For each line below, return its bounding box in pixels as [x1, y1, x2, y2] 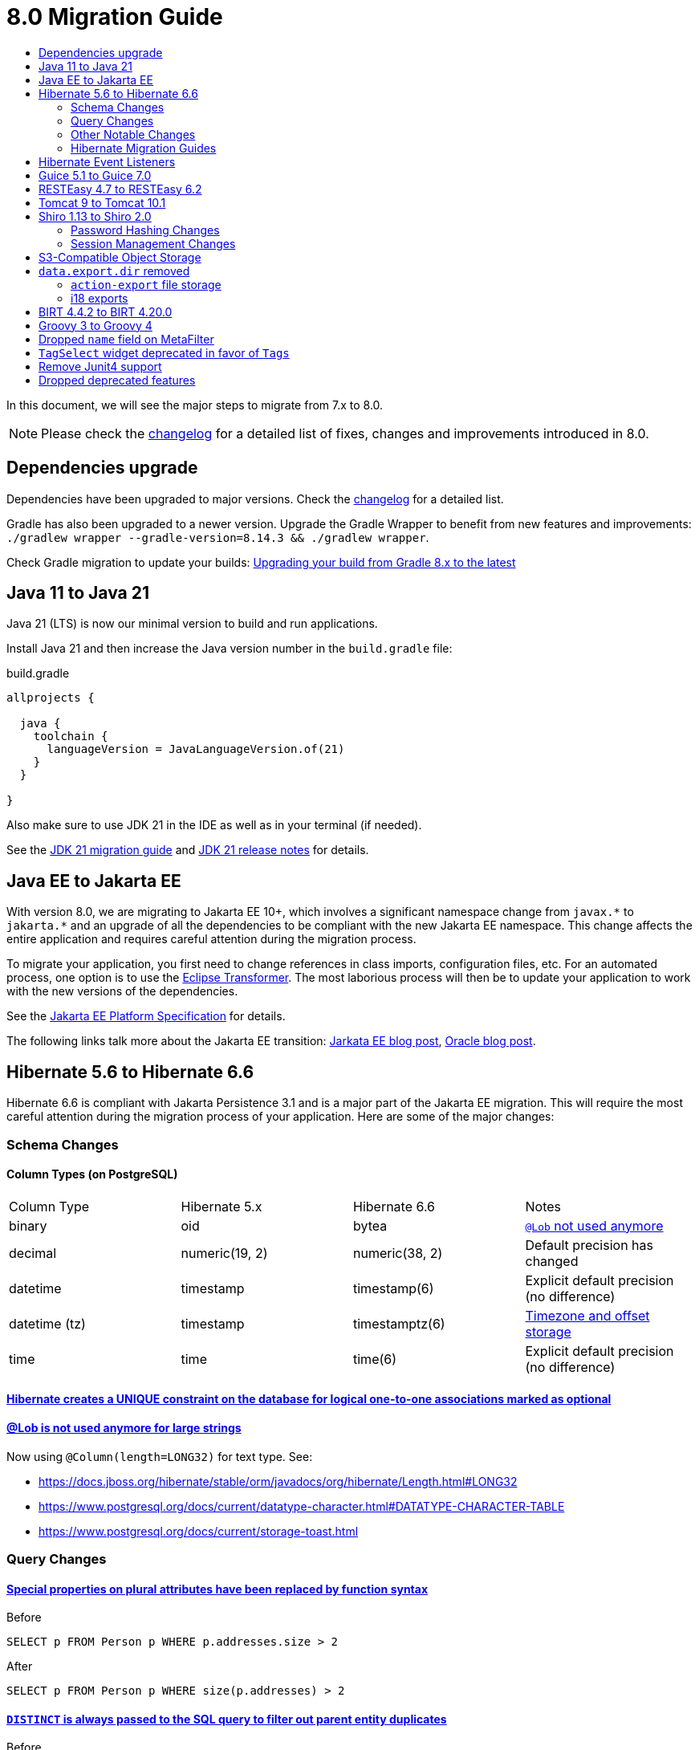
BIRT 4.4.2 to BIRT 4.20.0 [39, 304, 173, 319]
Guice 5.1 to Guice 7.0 [39, 168, 152, 182]
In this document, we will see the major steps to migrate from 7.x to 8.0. [6, 397, 384, 412]
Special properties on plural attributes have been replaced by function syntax [6, 1581, 429, 1596]
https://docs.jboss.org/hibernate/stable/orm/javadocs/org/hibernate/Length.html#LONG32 [39, 1474, 518, 1488]
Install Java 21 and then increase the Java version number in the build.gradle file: [6, 641, 453, 656]
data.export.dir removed [39, 263, 190, 278]
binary [9, 1217, 47, 1234]
